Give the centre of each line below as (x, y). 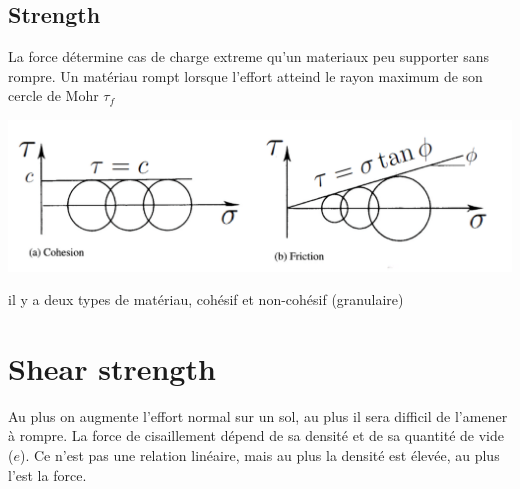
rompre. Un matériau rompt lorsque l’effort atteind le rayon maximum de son (245, 75)
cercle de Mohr (53, 95)
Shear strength (112, 367)
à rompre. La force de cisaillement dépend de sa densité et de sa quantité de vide (256, 435)
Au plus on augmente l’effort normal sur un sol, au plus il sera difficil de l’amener (258, 415)
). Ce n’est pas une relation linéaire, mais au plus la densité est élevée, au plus (259, 455)
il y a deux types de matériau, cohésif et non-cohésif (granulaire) (206, 299)
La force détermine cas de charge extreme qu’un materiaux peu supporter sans (249, 56)
